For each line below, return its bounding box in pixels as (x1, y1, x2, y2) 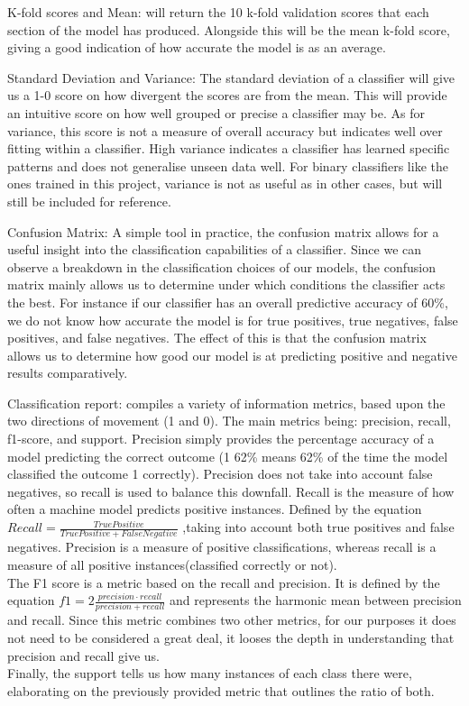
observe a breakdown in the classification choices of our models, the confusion (7, 257, 437, 276)
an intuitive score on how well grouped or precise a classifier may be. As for (7, 103, 425, 122)
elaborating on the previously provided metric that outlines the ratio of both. (7, 681, 435, 700)
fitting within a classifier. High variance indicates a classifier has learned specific (7, 139, 450, 158)
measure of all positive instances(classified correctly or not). (7, 555, 337, 573)
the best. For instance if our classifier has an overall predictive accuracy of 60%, (7, 292, 448, 311)
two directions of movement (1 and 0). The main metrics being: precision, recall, (7, 411, 451, 430)
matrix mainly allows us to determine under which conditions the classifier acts (7, 275, 446, 294)
